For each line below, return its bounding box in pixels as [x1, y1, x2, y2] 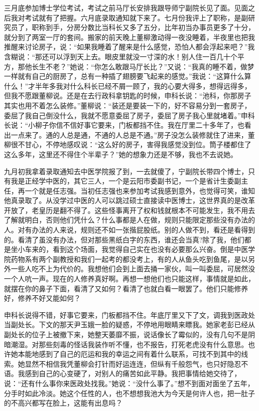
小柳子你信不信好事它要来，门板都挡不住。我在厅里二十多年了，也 [28, 120, 245, 130]
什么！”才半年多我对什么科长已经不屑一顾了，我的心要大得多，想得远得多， [4, 80, 252, 91]
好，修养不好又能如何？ [4, 293, 81, 303]
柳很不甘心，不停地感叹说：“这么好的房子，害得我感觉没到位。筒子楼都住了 [4, 139, 252, 150]
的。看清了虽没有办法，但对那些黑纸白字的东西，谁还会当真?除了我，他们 [4, 234, 245, 244]
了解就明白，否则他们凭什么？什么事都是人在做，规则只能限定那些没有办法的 [4, 214, 255, 225]
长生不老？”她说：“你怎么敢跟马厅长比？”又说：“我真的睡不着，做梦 [31, 61, 255, 71]
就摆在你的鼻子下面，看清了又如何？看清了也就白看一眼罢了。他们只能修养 [4, 283, 248, 293]
